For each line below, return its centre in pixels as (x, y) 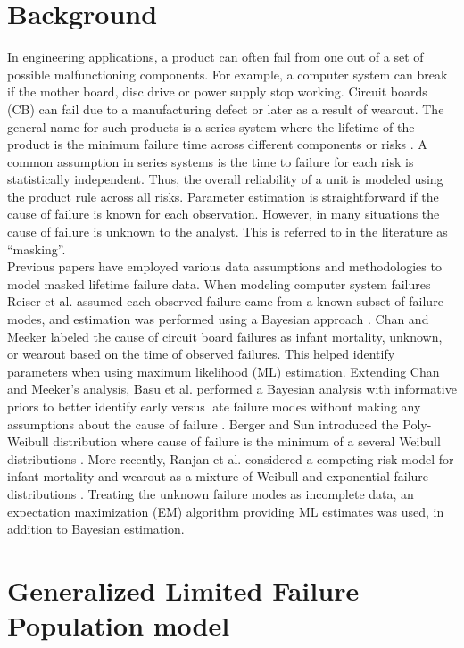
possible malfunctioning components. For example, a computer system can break (228, 74)
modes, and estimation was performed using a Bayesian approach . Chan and (218, 319)
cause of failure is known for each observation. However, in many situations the (224, 214)
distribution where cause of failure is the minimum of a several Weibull (247, 441)
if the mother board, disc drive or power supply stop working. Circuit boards (217, 91)
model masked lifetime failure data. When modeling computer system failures (219, 283)
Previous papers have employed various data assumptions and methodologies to (224, 266)
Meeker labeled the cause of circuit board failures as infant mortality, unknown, (225, 336)
